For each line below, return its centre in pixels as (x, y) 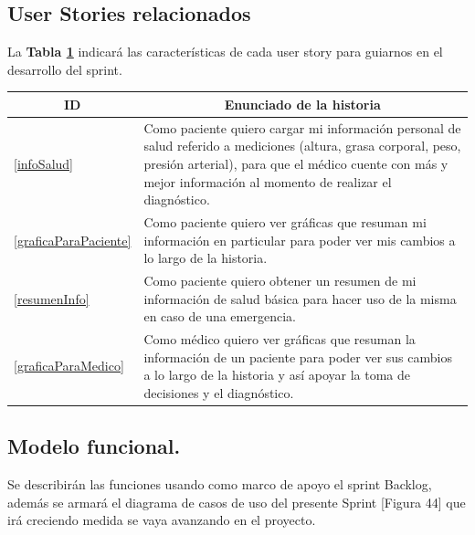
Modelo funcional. (94, 446)
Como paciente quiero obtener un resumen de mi (280, 280)
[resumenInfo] (52, 298)
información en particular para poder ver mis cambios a (300, 240)
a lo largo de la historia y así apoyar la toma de (277, 375)
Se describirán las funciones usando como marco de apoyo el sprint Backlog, (220, 484)
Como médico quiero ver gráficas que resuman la (280, 339)
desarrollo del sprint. (65, 69)
